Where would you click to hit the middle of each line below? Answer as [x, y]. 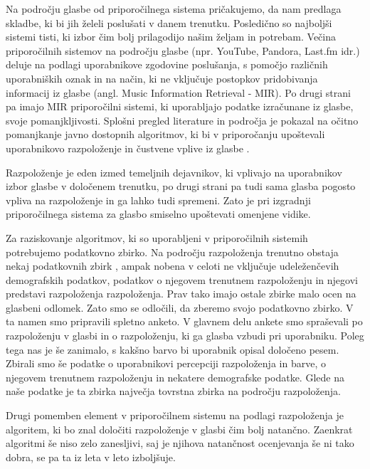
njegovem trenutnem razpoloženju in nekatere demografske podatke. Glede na [175, 377]
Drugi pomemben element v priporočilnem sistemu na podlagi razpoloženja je [175, 415]
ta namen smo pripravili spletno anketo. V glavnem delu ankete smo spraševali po [184, 321]
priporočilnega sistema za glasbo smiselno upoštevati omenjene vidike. [158, 214]
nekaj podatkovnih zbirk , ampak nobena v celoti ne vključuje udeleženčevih [173, 266]
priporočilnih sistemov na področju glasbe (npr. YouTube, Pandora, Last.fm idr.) [183, 50]
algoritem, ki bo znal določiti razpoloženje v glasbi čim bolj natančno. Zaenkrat [179, 429]
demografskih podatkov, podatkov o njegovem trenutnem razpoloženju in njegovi [182, 279]
